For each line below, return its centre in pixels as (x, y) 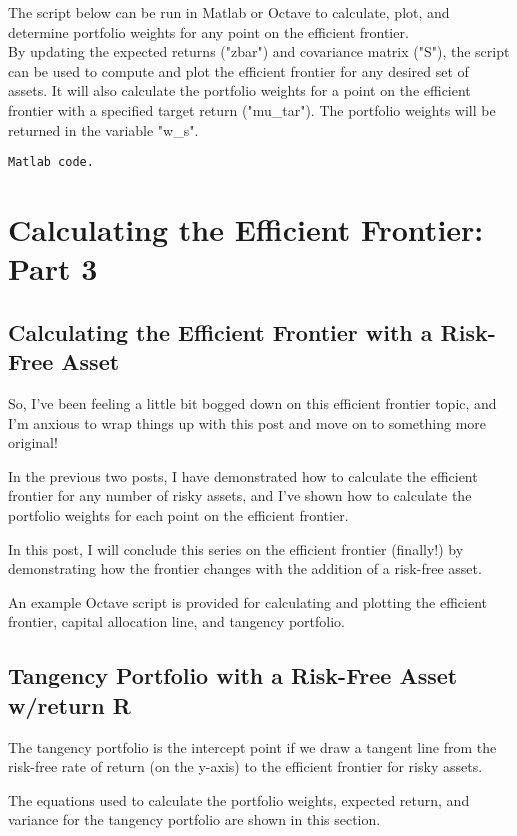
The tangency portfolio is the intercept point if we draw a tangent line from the (252, 746)
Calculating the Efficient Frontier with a (220, 331)
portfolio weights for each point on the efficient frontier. (178, 514)
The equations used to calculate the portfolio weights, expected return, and (239, 799)
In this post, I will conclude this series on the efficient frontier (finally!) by (236, 548)
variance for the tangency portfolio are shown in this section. (194, 819)
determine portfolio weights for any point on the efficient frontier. (208, 31)
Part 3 (53, 268)
